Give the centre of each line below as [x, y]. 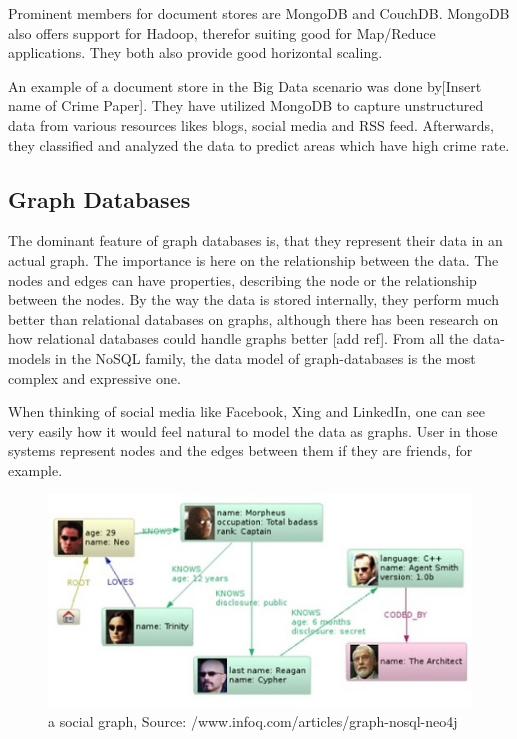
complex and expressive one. [94, 377]
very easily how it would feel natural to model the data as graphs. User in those [253, 430]
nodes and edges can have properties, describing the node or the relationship [242, 279]
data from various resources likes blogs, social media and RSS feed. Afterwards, [251, 124]
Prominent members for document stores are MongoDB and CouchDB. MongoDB [259, 13]
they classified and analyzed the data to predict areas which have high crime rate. [259, 144]
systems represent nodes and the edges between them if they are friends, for [240, 450]
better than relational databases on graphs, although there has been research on [253, 318]
